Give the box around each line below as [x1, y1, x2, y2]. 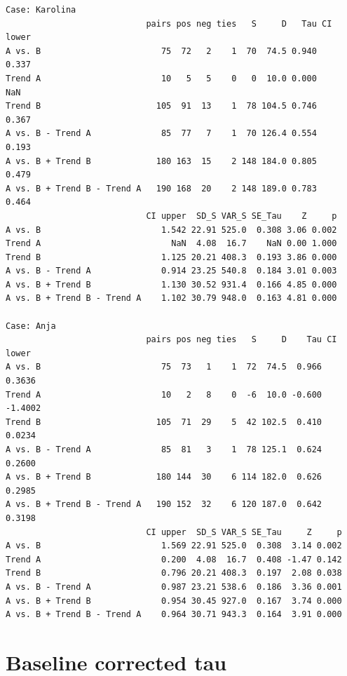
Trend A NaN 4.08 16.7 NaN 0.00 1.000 [6, 238, 337, 249]
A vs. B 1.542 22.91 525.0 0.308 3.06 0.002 [6, 224, 337, 235]
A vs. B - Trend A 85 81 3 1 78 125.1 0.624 [6, 445, 322, 454]
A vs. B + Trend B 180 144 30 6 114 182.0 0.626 [6, 472, 322, 482]
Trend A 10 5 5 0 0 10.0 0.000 [6, 73, 317, 83]
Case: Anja [6, 320, 56, 331]
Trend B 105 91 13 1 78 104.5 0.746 [6, 101, 317, 111]
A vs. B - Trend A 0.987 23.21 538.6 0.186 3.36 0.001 [6, 581, 342, 592]
